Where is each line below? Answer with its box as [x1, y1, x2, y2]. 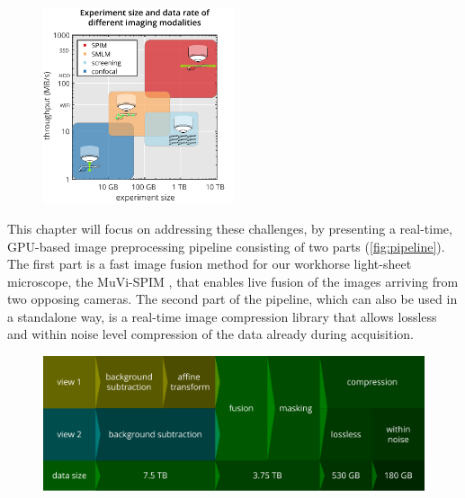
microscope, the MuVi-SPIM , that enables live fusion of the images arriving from [7, 271, 459, 290]
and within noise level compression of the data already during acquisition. [7, 325, 414, 343]
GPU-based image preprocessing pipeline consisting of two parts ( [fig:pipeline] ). [7, 236, 445, 255]
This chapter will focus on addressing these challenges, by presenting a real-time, [7, 218, 452, 237]
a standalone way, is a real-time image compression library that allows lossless [7, 307, 437, 325]
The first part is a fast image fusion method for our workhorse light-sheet [7, 254, 412, 273]
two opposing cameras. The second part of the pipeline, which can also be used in [7, 289, 458, 308]
